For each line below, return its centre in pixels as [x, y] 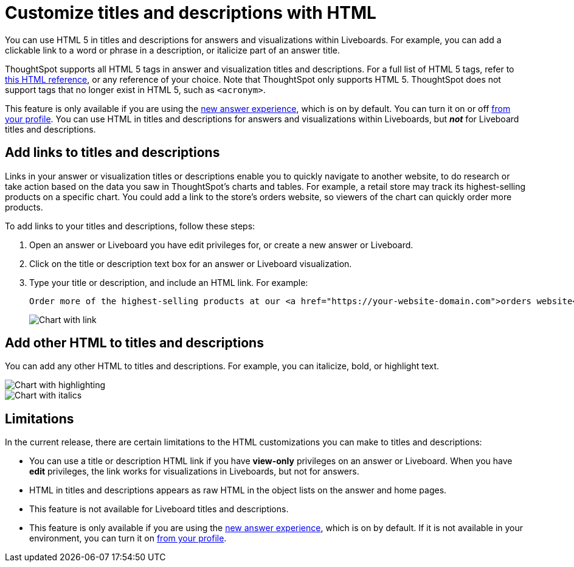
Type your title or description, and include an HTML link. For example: [169, 282]
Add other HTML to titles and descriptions [134, 343]
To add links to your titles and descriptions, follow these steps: [130, 226]
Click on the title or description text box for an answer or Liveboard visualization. [191, 263]
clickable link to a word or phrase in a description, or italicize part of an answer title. [173, 50]
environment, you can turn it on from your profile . [128, 538]
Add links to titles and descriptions [112, 153]
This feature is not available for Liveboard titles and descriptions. [159, 509]
